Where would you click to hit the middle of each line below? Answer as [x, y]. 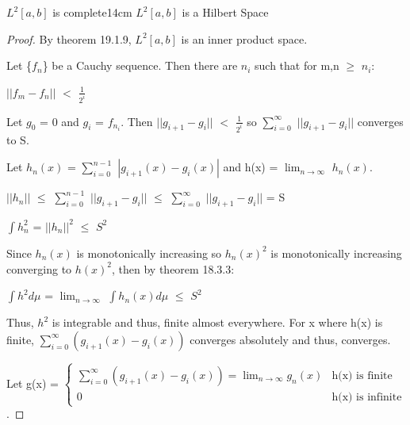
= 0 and [59, 121]
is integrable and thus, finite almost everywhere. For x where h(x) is [217, 322]
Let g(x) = [33, 383]
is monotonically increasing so [149, 253]
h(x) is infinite [367, 397]
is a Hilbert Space [225, 12]
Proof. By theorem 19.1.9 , [69, 38]
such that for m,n [297, 65]
